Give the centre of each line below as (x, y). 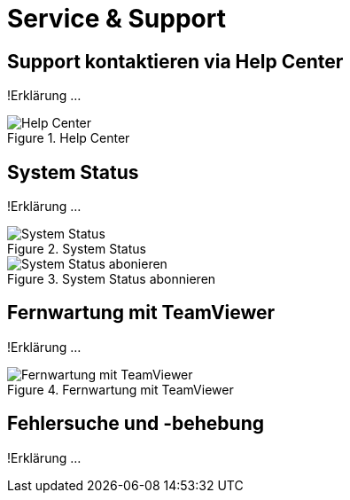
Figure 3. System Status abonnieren (112, 279)
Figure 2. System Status (77, 249)
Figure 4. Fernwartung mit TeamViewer (121, 389)
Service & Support (117, 19)
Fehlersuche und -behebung (136, 424)
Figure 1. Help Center (69, 138)
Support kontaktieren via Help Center (175, 61)
